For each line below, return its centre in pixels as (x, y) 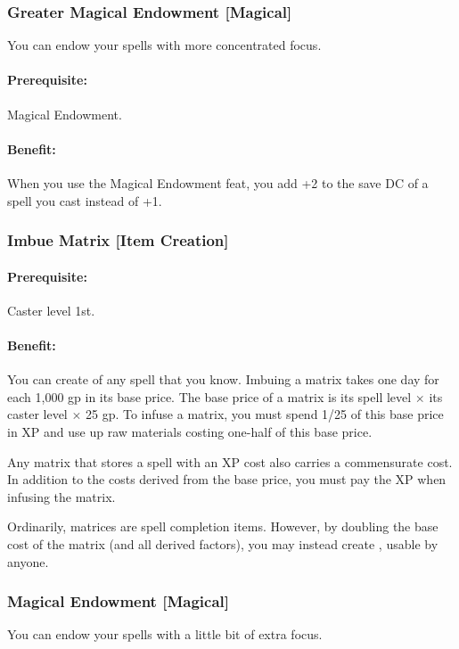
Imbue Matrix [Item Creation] (118, 240)
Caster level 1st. (51, 310)
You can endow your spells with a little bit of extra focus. (165, 634)
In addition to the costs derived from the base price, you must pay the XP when (227, 479)
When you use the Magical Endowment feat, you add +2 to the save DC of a (218, 183)
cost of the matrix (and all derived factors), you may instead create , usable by (223, 543)
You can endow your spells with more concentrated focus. (164, 45)
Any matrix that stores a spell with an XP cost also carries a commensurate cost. (230, 461)
